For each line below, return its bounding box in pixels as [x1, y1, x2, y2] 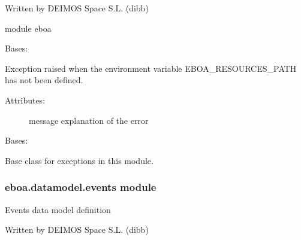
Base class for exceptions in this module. [5, 154, 153, 166]
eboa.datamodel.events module [5, 180, 156, 195]
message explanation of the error [29, 114, 149, 126]
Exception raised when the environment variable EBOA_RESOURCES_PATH [5, 62, 297, 74]
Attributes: [5, 93, 46, 106]
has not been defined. [5, 74, 83, 86]
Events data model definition [5, 203, 111, 215]
